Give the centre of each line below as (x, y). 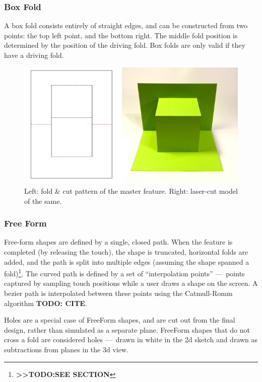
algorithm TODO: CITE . (46, 303)
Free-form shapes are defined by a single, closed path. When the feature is (118, 242)
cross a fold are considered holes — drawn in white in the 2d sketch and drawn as (131, 339)
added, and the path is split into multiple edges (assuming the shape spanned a (127, 261)
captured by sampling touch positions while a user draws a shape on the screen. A (131, 283)
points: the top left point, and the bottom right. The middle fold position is (121, 35)
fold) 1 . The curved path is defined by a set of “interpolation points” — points (124, 273)
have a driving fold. (34, 55)
